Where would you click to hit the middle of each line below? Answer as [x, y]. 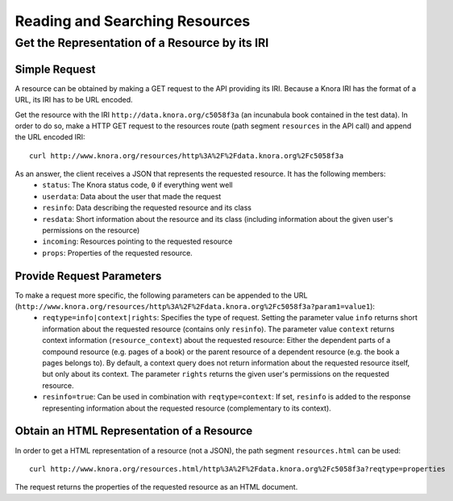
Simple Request [55, 69]
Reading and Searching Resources [133, 21]
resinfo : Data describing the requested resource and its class [147, 208]
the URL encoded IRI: [50, 137]
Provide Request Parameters [88, 276]
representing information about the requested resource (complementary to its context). [187, 408]
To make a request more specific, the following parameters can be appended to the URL [161, 295]
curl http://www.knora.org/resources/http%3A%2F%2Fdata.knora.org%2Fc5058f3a [187, 156]
